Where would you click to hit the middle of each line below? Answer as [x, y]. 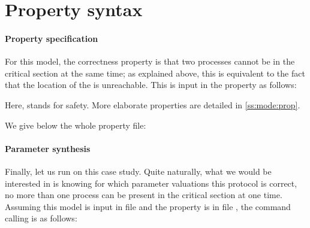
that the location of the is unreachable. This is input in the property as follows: [151, 85]
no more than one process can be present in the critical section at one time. [144, 195]
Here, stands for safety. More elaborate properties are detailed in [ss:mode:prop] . [153, 104]
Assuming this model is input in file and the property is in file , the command [148, 206]
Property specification [52, 38]
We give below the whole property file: [76, 125]
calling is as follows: [41, 218]
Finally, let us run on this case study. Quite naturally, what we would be [138, 171]
